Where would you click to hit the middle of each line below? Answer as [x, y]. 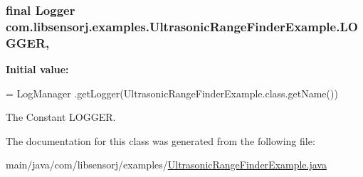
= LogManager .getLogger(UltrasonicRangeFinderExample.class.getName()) [172, 93]
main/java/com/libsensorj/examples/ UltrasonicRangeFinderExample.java [166, 165]
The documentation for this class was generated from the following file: [161, 140]
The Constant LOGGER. [61, 117]
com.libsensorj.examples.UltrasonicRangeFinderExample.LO [182, 26]
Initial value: [37, 69]
